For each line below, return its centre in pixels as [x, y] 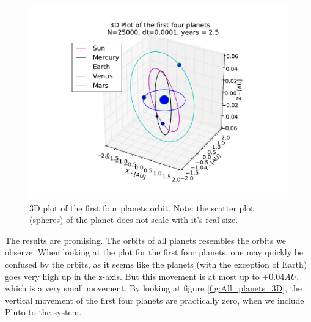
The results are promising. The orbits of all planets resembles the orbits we [146, 240]
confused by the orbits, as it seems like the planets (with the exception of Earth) [156, 264]
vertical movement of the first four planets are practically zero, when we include [155, 300]
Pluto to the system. [43, 312]
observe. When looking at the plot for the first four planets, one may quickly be [154, 252]
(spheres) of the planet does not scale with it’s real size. [134, 220]
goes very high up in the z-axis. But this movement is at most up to [132, 276]
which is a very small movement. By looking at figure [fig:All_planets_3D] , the [154, 288]
